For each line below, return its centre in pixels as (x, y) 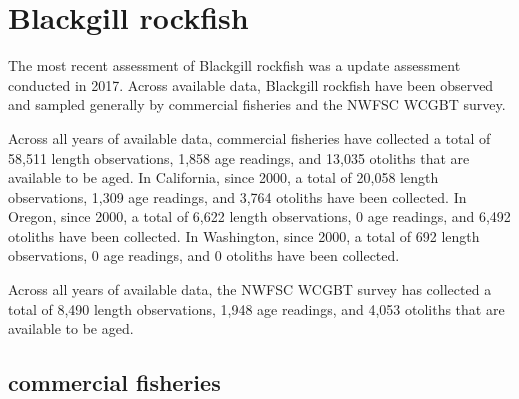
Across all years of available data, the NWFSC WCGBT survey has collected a (250, 289)
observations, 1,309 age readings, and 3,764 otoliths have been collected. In (237, 196)
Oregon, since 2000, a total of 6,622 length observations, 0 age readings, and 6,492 (259, 216)
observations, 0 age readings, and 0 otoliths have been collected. (204, 255)
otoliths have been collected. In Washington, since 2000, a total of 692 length (244, 235)
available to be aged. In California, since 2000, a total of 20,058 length (223, 177)
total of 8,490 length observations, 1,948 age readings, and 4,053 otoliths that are (256, 308)
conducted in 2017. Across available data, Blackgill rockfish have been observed (251, 84)
